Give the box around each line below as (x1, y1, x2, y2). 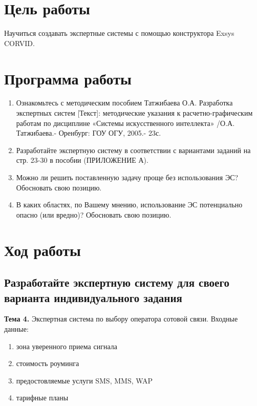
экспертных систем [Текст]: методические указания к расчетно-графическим (16, 108, 253, 118)
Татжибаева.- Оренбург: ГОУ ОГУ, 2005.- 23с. (16, 127, 161, 138)
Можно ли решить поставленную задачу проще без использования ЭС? (16, 172, 239, 182)
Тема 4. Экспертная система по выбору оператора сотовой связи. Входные (4, 313, 238, 324)
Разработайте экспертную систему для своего (4, 274, 229, 290)
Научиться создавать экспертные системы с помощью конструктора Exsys (4, 28, 234, 38)
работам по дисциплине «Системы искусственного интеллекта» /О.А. (16, 117, 235, 128)
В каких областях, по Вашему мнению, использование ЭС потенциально (16, 199, 243, 210)
